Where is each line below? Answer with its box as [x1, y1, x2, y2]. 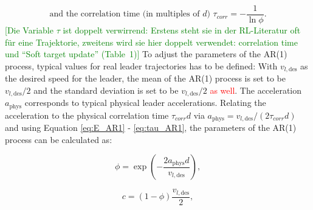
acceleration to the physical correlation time [5, 108, 169, 121]
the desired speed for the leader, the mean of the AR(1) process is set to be [5, 72, 286, 85]
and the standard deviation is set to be [33, 83, 179, 96]
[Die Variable [5, 24, 53, 37]
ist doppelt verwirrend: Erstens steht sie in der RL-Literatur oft [63, 24, 301, 37]
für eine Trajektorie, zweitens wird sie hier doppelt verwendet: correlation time [5, 35, 298, 48]
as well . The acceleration [210, 83, 302, 96]
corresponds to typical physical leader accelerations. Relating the [24, 96, 266, 109]
